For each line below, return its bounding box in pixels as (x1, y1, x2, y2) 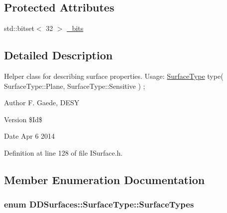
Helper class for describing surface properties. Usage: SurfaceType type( (4, 71, 224, 81)
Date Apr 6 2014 (4, 131, 55, 141)
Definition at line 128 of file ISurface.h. (4, 147, 123, 158)
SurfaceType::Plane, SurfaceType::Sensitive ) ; (4, 80, 145, 91)
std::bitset (4, 23, 34, 33)
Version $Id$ (4, 114, 42, 124)
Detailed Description (4, 47, 113, 63)
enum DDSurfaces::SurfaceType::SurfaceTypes (4, 198, 194, 211)
